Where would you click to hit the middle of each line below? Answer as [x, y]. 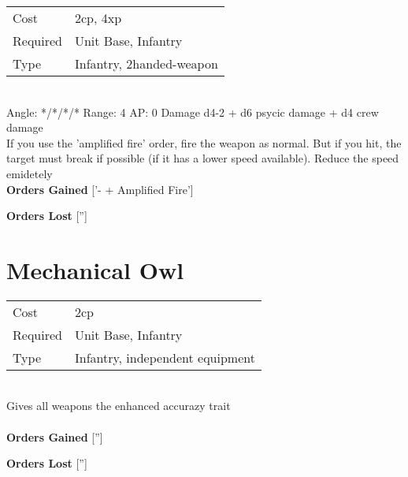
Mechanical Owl [95, 269]
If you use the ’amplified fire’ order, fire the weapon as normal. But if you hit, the [204, 142]
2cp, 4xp [98, 18]
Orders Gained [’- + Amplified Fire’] [100, 189]
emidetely [30, 173]
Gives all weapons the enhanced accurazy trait [119, 406]
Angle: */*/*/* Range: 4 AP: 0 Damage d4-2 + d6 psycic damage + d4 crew [193, 112]
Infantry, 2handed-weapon [146, 63]
